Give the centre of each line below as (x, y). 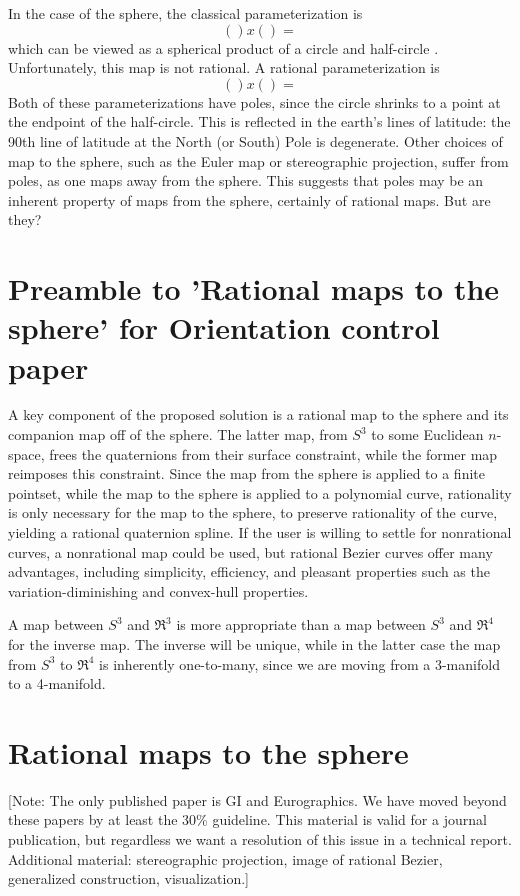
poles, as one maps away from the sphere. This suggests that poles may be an (246, 180)
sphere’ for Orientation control (224, 327)
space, (26, 453)
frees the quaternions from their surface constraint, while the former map (273, 453)
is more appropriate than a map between (301, 624)
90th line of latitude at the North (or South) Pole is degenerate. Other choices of (255, 140)
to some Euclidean (427, 434)
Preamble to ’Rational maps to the (254, 288)
